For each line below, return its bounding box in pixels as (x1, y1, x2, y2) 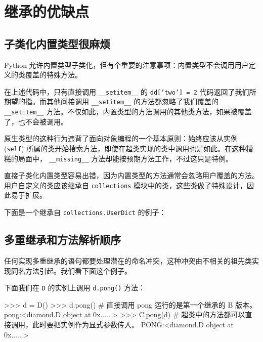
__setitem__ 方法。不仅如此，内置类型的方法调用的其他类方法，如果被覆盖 (4, 106, 252, 117)
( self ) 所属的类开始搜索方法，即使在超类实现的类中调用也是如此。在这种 (4, 143, 246, 153)
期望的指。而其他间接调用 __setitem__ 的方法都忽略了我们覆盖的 (4, 96, 219, 107)
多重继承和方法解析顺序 (4, 232, 121, 247)
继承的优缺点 (4, 1, 90, 22)
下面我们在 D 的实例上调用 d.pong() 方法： (4, 282, 146, 293)
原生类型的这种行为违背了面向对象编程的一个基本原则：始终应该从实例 (4, 133, 238, 144)
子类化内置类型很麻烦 (4, 35, 110, 51)
